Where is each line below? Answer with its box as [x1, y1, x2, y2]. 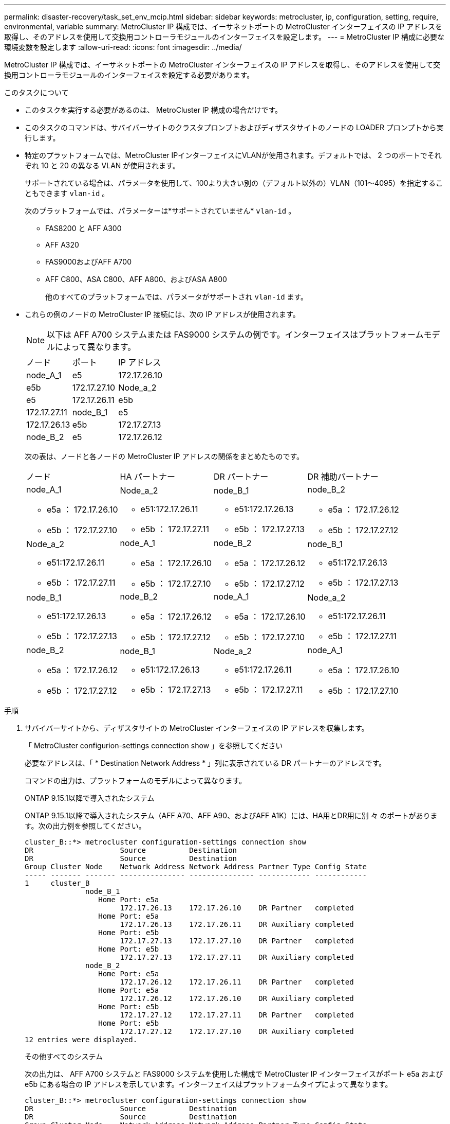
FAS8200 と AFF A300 [45, 224, 122, 233]
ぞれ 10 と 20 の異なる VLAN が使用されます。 [25, 161, 180, 170]
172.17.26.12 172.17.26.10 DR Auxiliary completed [120, 994, 354, 1003]
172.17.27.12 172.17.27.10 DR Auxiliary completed [120, 1027, 354, 1035]
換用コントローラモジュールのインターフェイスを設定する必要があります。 [4, 71, 254, 79]
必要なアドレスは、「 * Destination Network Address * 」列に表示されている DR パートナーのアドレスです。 [25, 759, 386, 767]
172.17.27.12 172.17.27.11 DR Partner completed [120, 1011, 354, 1019]
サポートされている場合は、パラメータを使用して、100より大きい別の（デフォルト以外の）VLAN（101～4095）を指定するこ [25, 179, 443, 187]
